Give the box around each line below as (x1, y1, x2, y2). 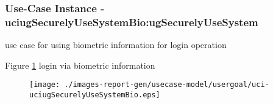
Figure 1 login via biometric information (5, 58, 155, 71)
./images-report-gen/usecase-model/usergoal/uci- (64, 80, 269, 89)
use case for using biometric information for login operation (5, 38, 227, 51)
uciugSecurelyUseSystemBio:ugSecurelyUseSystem (5, 14, 258, 29)
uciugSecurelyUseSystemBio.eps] (29, 90, 160, 99)
